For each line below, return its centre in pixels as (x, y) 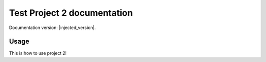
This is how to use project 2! (38, 53)
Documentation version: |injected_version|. (52, 28)
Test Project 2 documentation (71, 13)
